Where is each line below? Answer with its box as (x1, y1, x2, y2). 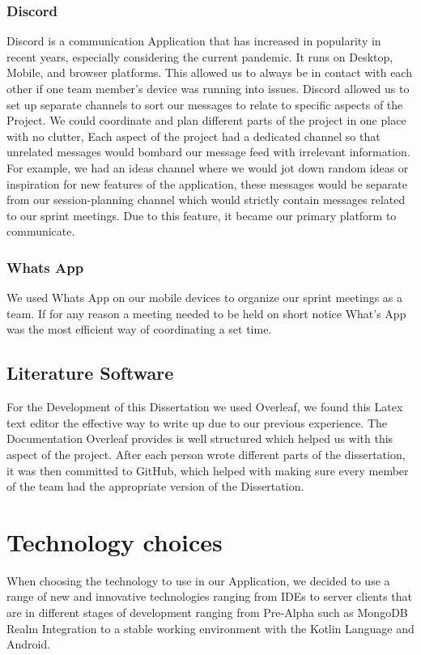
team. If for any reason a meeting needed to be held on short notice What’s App (6, 304, 406, 321)
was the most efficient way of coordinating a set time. (6, 321, 272, 338)
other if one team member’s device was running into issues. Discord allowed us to (6, 80, 410, 96)
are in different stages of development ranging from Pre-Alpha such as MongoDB (6, 604, 408, 621)
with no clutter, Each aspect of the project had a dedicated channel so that (6, 127, 381, 144)
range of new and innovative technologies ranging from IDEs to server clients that (6, 588, 412, 605)
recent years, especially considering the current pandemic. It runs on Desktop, (6, 48, 393, 65)
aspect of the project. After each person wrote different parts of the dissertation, (6, 445, 406, 462)
